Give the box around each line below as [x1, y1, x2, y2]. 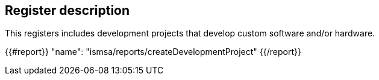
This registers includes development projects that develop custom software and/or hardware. [5, 28, 375, 39]
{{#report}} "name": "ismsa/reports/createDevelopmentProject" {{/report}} [5, 47, 301, 57]
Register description [5, 3, 130, 18]
